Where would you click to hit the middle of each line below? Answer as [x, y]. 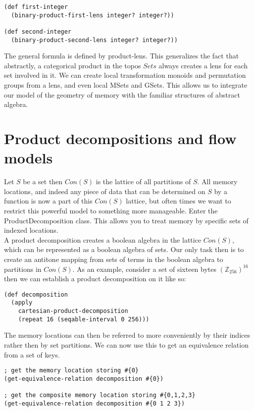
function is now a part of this [48, 201]
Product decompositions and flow [120, 138]
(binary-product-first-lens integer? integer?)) [93, 15]
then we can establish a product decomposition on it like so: [95, 279]
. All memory [217, 181]
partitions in [23, 269]
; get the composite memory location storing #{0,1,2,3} [100, 395]
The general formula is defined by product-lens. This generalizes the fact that [122, 56]
